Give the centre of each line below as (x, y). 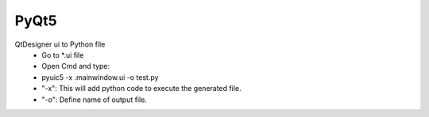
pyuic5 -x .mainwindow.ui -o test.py (100, 77)
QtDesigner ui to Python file (60, 44)
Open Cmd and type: (76, 66)
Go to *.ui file (63, 55)
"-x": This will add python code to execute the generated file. (141, 89)
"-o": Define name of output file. (94, 100)
